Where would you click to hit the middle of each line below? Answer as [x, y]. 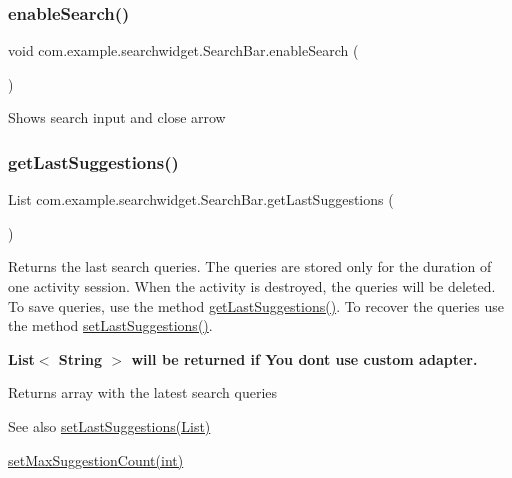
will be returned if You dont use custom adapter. [304, 358]
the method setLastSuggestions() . [110, 325]
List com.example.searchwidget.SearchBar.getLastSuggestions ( [201, 199]
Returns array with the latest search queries [143, 392]
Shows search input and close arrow [117, 117]
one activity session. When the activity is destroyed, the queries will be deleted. [252, 286]
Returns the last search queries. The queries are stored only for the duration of [250, 266]
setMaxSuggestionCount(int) [96, 459]
